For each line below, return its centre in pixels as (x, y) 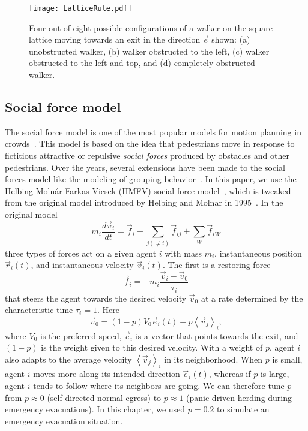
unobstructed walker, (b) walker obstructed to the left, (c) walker (149, 51)
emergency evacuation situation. (64, 421)
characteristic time (39, 310)
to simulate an (243, 409)
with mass (183, 253)
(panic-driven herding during (239, 397)
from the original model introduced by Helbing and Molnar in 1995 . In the (144, 202)
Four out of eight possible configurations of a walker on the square (151, 27)
